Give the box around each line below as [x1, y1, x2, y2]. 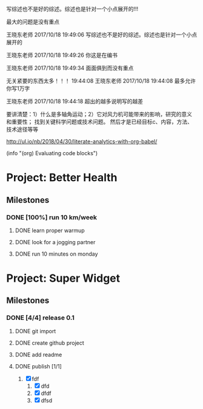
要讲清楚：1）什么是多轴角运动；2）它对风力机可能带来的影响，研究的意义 [6, 111, 193, 118]
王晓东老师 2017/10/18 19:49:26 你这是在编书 [6, 52, 118, 59]
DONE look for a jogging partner [15, 238, 96, 245]
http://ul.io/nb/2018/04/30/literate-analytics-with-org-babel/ [6, 138, 158, 145]
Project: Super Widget [6, 271, 121, 285]
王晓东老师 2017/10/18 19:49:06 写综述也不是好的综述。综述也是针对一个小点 [6, 31, 198, 38]
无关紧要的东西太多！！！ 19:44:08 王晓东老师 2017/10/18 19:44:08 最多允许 [6, 78, 196, 84]
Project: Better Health [6, 171, 118, 185]
